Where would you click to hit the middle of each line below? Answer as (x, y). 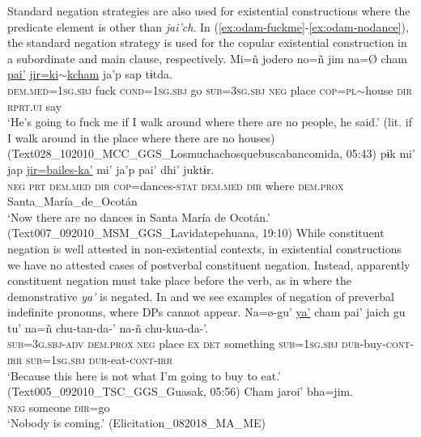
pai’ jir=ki (33, 74)
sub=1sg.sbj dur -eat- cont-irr (100, 360)
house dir (389, 89)
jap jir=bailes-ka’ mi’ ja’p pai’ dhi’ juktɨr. (111, 169)
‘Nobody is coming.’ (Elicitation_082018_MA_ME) (137, 423)
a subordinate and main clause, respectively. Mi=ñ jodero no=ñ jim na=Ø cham (207, 58)
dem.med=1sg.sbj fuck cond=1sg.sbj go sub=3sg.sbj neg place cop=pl (182, 89)
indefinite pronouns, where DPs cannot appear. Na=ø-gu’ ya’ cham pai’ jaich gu (206, 312)
